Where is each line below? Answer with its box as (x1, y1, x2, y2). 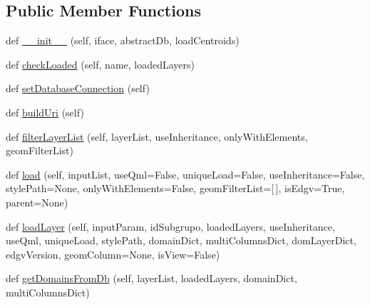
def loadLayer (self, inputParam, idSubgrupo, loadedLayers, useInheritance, (6, 219, 335, 234)
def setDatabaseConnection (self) (6, 81, 150, 96)
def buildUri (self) (6, 104, 84, 119)
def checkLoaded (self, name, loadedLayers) (6, 56, 195, 71)
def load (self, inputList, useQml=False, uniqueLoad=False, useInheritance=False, (6, 166, 365, 181)
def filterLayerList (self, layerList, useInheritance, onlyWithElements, (6, 129, 308, 144)
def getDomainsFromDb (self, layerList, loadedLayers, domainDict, (6, 271, 297, 286)
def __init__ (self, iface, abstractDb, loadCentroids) (6, 33, 240, 48)
